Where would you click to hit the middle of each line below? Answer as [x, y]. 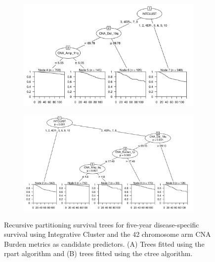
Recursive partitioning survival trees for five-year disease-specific [102, 224]
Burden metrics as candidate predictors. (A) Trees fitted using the [104, 243]
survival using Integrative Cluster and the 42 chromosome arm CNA [107, 234]
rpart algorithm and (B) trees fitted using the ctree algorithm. [98, 253]
